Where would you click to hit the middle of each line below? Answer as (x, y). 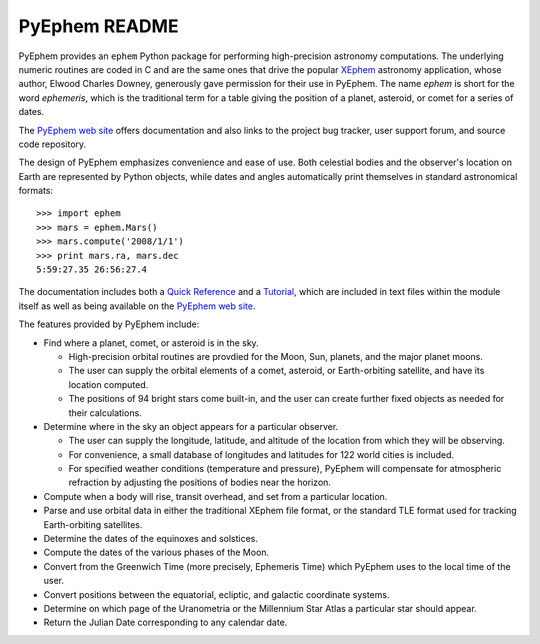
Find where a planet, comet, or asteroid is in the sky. (151, 342)
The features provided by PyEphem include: (109, 324)
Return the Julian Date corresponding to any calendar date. (165, 622)
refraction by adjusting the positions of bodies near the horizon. (200, 482)
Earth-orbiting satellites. (93, 524)
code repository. (52, 144)
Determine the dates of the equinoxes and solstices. (151, 539)
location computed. (108, 384)
